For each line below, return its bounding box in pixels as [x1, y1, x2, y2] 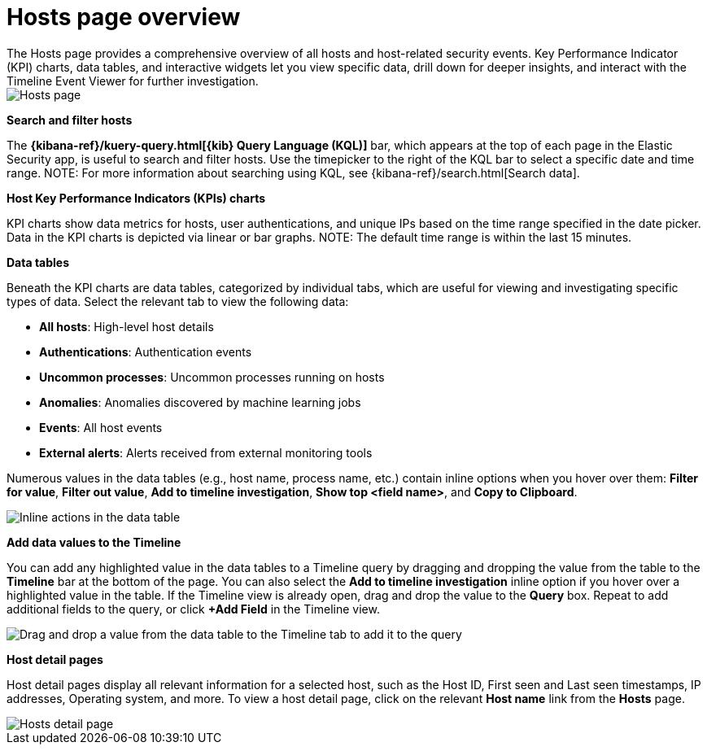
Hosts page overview [7, 3, 241, 31]
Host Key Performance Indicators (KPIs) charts [7, 190, 266, 205]
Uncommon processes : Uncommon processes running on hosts [39, 369, 385, 384]
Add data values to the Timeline [7, 535, 181, 549]
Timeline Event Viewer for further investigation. [7, 73, 259, 88]
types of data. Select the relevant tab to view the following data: [7, 294, 349, 308]
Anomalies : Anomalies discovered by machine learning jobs [39, 395, 361, 409]
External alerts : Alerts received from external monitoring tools [39, 445, 373, 460]
